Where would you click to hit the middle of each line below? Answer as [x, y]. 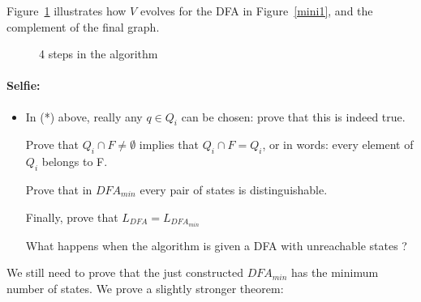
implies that [169, 145]
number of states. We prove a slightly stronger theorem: [145, 288]
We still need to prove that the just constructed [125, 272]
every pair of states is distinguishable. [234, 189]
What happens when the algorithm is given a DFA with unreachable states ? [216, 245]
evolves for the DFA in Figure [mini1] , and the [256, 11]
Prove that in [59, 189]
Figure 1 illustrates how [67, 11]
